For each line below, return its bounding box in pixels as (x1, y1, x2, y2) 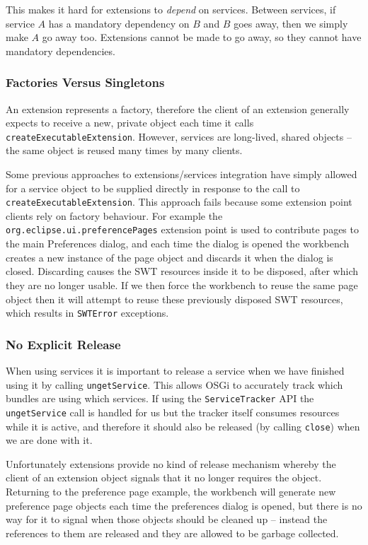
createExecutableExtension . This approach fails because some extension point (6, 194, 352, 209)
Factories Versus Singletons (6, 74, 165, 91)
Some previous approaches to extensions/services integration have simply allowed (6, 167, 357, 182)
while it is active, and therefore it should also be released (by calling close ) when (6, 418, 360, 433)
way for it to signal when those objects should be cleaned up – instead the (6, 512, 328, 527)
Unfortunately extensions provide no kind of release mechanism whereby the (6, 456, 336, 471)
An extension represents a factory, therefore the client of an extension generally (6, 101, 350, 116)
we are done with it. (6, 433, 93, 447)
